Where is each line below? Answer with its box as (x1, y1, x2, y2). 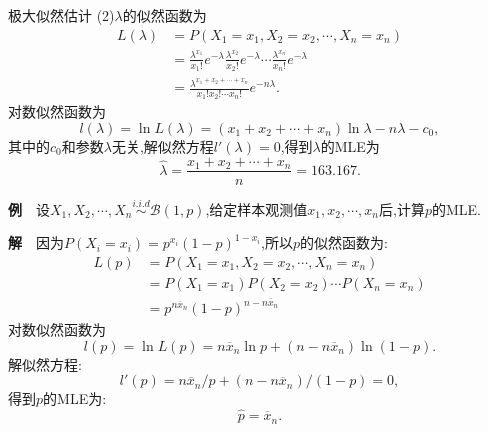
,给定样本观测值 (205, 198, 308, 219)
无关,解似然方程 (111, 135, 214, 156)
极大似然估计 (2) (8, 5, 115, 25)
